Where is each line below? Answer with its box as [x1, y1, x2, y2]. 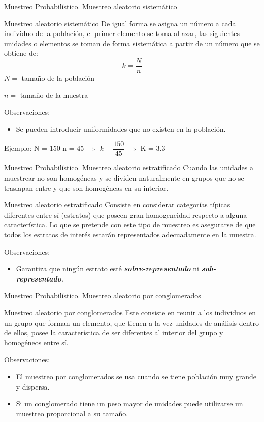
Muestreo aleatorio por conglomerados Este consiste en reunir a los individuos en [4, 307, 256, 318]
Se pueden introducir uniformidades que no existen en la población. [16, 123, 226, 134]
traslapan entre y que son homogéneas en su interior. [4, 182, 169, 193]
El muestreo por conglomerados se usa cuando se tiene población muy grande [16, 371, 257, 381]
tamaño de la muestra [20, 89, 88, 100]
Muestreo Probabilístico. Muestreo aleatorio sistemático [4, 1, 177, 11]
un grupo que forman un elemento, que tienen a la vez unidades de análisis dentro [4, 317, 259, 328]
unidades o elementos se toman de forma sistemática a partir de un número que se [4, 38, 260, 48]
